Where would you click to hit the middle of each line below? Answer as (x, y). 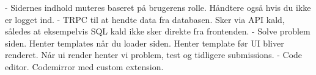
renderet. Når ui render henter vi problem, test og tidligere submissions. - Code (154, 55)
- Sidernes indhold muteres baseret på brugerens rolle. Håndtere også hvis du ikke (158, 7)
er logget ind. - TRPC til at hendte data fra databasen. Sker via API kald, (145, 19)
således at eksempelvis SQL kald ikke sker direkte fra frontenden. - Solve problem (158, 31)
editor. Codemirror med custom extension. (84, 66)
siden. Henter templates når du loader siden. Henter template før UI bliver (145, 43)
